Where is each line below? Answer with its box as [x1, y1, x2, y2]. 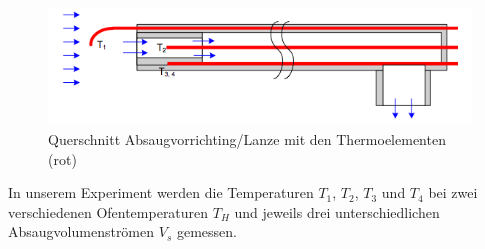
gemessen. [176, 221, 237, 242]
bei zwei [428, 182, 478, 203]
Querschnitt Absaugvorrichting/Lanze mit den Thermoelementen [48, 129, 446, 150]
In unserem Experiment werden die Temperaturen [8, 182, 314, 203]
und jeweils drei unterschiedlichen [234, 201, 440, 222]
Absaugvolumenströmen [8, 221, 155, 242]
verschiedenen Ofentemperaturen [8, 201, 209, 222]
